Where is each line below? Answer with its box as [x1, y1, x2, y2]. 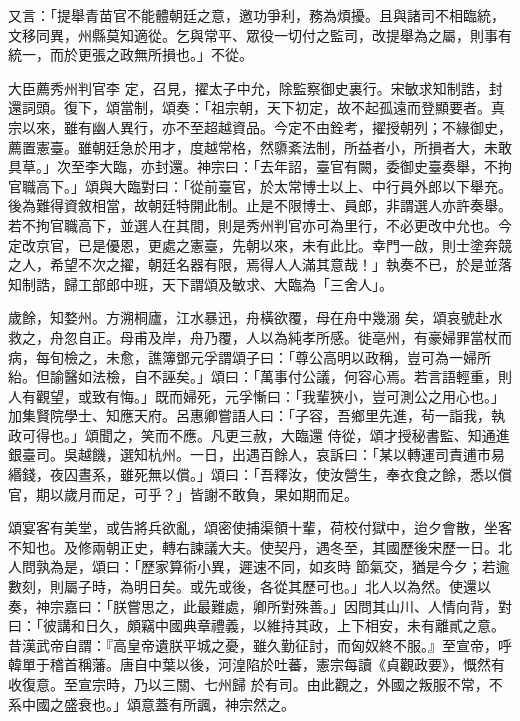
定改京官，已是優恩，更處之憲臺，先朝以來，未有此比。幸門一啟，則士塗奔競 [8, 234, 512, 255]
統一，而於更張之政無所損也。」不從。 [8, 44, 253, 65]
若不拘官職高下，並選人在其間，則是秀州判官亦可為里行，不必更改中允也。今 [8, 214, 512, 235]
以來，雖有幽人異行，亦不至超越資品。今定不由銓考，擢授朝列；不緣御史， [21, 116, 512, 137]
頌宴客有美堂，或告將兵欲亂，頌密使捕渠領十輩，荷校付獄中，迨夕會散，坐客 [8, 517, 512, 538]
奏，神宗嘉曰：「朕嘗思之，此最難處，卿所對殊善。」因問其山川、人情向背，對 [8, 595, 512, 616]
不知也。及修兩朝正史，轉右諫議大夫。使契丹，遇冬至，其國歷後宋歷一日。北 [8, 536, 512, 557]
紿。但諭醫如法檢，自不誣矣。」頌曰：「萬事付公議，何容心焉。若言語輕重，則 [8, 366, 512, 387]
